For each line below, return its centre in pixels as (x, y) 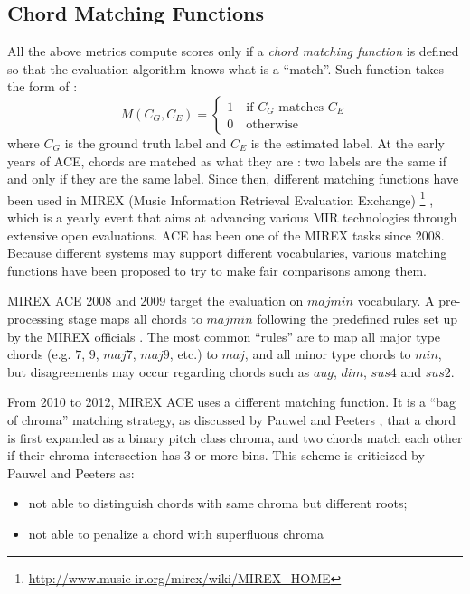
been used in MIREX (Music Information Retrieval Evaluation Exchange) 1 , (221, 198)
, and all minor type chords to (328, 354)
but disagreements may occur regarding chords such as (159, 371)
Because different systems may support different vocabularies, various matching (227, 253)
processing (36, 318)
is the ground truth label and (146, 142)
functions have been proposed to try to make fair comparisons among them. (217, 270)
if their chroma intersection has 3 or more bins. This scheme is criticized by (216, 455)
